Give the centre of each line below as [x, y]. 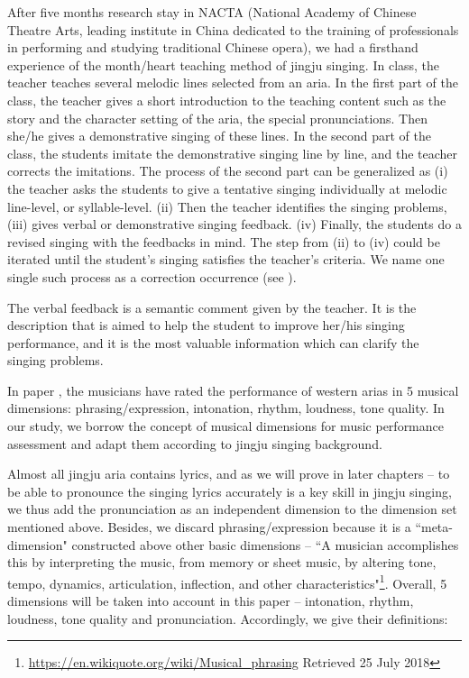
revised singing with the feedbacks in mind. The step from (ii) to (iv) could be [224, 241]
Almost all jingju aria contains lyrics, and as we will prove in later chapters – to [229, 474]
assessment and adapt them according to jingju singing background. [195, 443]
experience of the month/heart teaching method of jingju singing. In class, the [224, 64]
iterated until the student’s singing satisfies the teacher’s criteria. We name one [226, 259]
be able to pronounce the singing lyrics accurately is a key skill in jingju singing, [230, 491]
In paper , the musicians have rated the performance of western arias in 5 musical [233, 390]
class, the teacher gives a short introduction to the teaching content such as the [227, 100]
